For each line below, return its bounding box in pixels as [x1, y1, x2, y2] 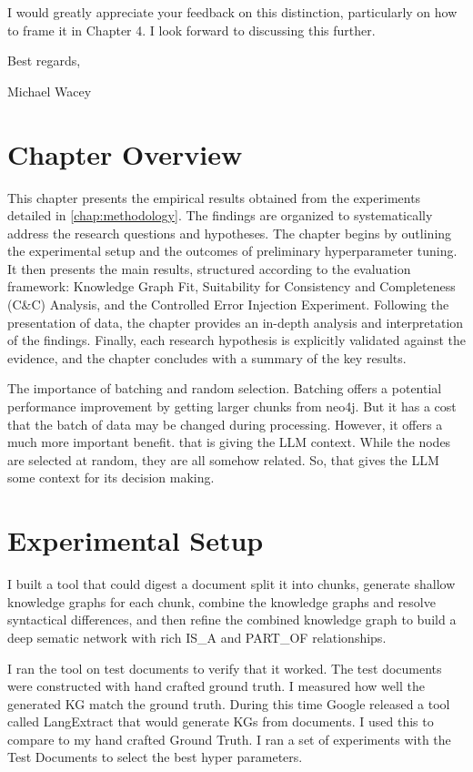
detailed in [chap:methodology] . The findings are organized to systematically [7, 206, 433, 225]
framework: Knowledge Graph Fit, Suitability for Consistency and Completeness [7, 277, 456, 296]
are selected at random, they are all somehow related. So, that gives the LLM [7, 450, 439, 469]
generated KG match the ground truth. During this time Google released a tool [7, 694, 450, 713]
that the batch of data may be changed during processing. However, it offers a [7, 414, 443, 433]
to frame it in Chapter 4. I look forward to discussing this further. [7, 20, 376, 39]
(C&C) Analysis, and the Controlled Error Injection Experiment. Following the [7, 295, 449, 314]
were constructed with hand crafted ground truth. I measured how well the [7, 676, 425, 696]
